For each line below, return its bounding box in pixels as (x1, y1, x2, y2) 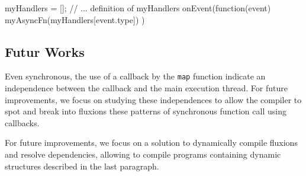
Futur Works (5, 42, 85, 60)
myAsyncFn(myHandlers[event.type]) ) (5, 13, 145, 25)
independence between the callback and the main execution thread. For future (5, 82, 288, 94)
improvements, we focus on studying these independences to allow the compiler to (5, 93, 302, 105)
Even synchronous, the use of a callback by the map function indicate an (5, 70, 266, 82)
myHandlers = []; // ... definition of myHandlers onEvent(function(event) (5, 2, 271, 14)
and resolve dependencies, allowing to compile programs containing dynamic (5, 148, 281, 161)
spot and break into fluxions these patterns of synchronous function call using (5, 105, 286, 117)
